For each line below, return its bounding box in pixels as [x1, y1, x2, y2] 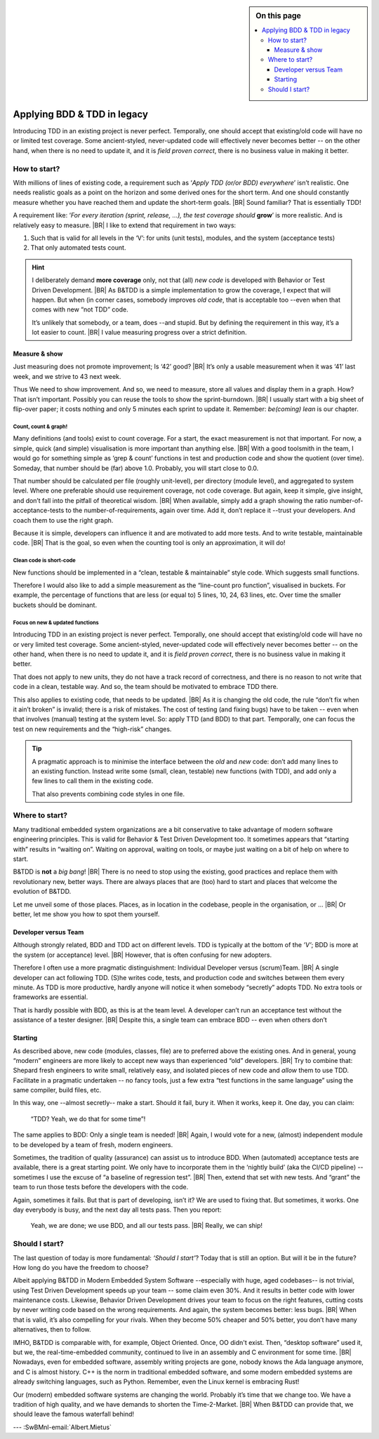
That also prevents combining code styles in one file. [32, 789, 185, 798]
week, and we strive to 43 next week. [13, 372, 121, 380]
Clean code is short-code [13, 557, 77, 564]
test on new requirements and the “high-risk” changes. [13, 725, 172, 733]
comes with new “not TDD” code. [32, 305, 129, 314]
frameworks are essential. [13, 993, 88, 1001]
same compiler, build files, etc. [13, 1086, 102, 1095]
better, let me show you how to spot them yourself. [13, 909, 160, 918]
